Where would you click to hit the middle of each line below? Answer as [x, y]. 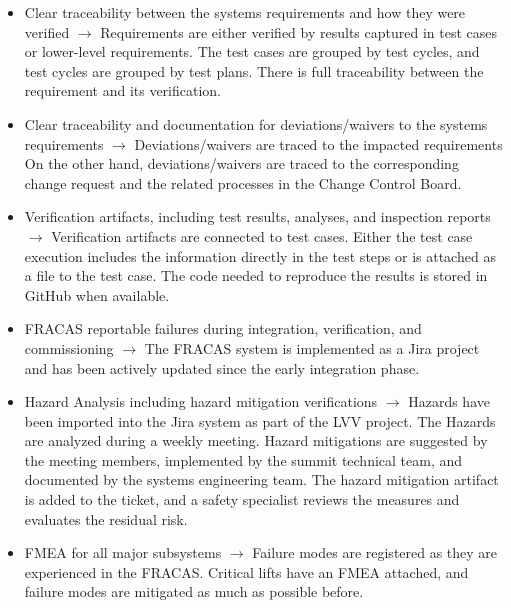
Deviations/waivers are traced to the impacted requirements [318, 143]
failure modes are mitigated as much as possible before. [194, 591]
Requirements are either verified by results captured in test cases [298, 31]
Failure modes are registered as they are [375, 552]
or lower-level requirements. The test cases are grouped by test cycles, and [252, 51]
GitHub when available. [97, 294]
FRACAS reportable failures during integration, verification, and [223, 328]
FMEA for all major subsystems [123, 552]
